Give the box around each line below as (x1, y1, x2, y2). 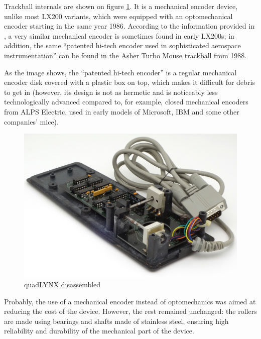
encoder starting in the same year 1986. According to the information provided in (4, 21, 254, 31)
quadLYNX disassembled (24, 279, 101, 290)
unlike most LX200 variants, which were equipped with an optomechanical (4, 11, 233, 21)
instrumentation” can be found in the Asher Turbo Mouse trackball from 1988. (4, 50, 247, 60)
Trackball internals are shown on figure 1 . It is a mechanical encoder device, (4, 1, 238, 11)
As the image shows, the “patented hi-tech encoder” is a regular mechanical (4, 67, 237, 77)
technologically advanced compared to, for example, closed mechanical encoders (4, 96, 248, 107)
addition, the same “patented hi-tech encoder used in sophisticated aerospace (4, 40, 241, 51)
